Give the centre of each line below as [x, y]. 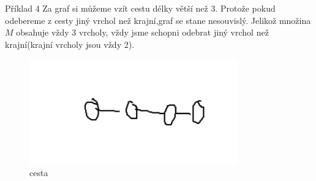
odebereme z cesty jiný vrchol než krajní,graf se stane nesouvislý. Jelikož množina [158, 20]
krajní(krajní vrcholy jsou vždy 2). [70, 44]
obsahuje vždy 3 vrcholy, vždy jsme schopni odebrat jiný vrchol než [142, 32]
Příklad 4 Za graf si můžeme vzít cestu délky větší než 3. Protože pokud [140, 8]
